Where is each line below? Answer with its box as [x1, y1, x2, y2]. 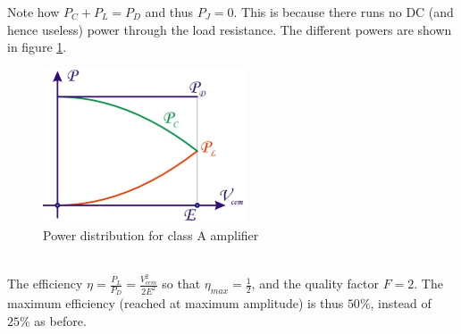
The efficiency [7, 274, 83, 293]
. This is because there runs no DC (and [233, 3, 454, 21]
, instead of [370, 294, 432, 313]
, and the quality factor [251, 274, 379, 293]
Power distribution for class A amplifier [43, 225, 259, 244]
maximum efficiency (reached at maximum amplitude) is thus [7, 294, 344, 313]
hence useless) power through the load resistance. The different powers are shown [7, 20, 452, 38]
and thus [145, 3, 193, 21]
